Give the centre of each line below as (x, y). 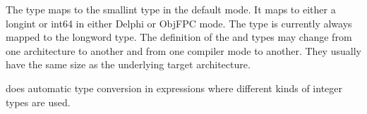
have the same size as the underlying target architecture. (128, 64)
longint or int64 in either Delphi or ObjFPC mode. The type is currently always (179, 23)
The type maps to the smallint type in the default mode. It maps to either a (171, 9)
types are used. (38, 102)
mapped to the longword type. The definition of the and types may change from (179, 37)
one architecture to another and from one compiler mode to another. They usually (183, 50)
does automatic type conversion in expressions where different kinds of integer (174, 88)
